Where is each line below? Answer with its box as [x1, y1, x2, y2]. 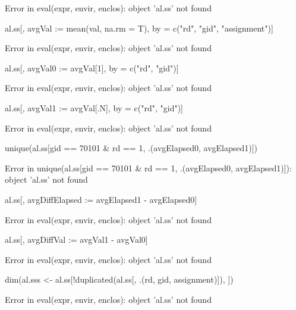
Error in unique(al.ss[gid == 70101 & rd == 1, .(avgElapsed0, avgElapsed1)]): [5, 161, 292, 174]
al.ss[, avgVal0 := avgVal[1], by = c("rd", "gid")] [5, 61, 179, 74]
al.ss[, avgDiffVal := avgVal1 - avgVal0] [5, 233, 148, 246]
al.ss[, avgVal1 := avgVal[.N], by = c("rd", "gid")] [5, 101, 184, 114]
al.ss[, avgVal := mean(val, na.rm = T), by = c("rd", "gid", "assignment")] [5, 21, 273, 34]
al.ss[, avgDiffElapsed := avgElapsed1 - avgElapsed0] [5, 193, 197, 205]
